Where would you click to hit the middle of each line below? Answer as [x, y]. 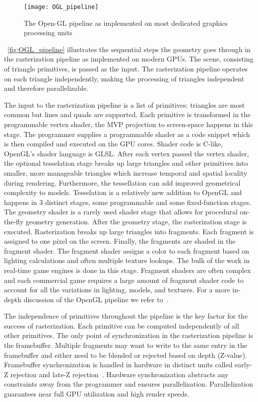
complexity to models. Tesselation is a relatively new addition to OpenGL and [123, 192]
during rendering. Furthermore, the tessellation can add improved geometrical [122, 182]
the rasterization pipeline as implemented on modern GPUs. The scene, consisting [129, 59]
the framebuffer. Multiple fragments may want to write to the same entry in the [126, 345]
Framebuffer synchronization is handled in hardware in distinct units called [118, 365]
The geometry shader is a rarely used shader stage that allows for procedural [121, 212]
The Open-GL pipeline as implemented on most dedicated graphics [126, 23]
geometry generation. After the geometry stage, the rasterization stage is [136, 221]
